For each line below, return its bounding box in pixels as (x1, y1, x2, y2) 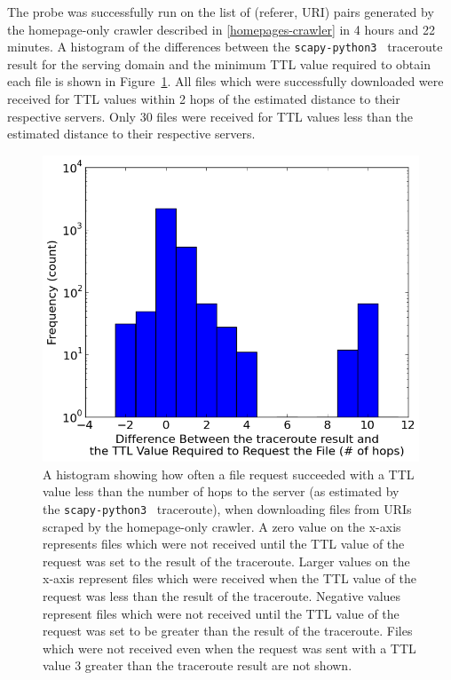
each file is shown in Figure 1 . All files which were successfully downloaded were (7, 72, 444, 91)
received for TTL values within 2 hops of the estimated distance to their (7, 90, 400, 108)
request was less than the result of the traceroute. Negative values (43, 587, 401, 605)
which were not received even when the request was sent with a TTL (43, 638, 416, 657)
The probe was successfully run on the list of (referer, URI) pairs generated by (7, 3, 434, 20)
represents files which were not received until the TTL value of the (43, 534, 405, 553)
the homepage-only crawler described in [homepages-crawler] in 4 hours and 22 (7, 20, 435, 38)
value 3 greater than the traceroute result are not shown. (43, 656, 352, 675)
